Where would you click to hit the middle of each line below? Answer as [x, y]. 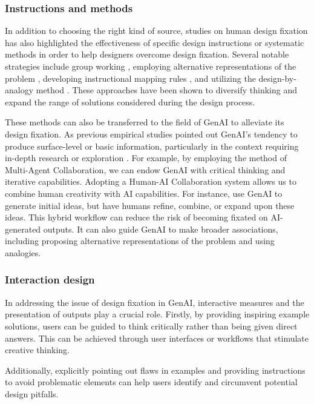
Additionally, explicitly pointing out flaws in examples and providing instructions [155, 370]
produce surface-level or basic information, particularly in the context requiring [152, 146]
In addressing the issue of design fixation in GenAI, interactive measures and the [155, 302]
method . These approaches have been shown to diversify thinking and [167, 90]
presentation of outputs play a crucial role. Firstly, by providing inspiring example [157, 314]
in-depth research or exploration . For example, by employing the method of [146, 158]
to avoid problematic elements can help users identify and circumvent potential [151, 382]
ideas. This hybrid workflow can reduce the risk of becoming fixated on [136, 217]
